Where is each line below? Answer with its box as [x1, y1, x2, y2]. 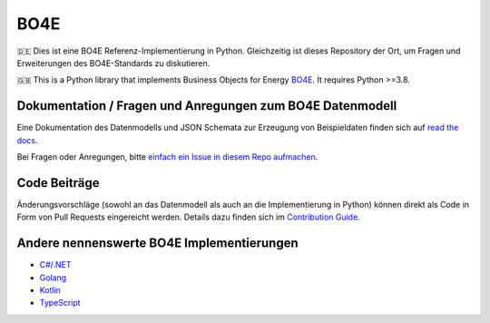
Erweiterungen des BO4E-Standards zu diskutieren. [16, 57, 211, 68]
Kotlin [39, 285, 61, 295]
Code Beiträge [16, 175, 100, 191]
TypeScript [39, 298, 81, 308]
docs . [16, 134, 38, 145]
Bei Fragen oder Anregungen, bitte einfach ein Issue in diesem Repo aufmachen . [16, 152, 318, 162]
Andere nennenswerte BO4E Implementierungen [16, 236, 299, 251]
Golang [39, 272, 67, 283]
